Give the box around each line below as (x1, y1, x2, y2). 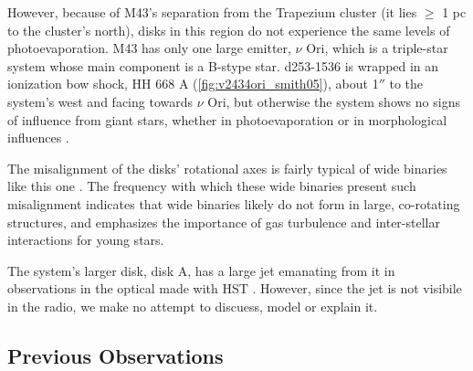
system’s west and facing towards (7, 91, 193, 111)
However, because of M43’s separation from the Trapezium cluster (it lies (7, 3, 417, 21)
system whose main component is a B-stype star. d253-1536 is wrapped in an (7, 56, 439, 75)
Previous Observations (7, 341, 224, 369)
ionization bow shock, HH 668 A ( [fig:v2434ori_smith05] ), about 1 (7, 74, 379, 93)
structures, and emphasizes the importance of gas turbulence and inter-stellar (7, 212, 440, 231)
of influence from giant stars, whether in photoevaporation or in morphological (7, 110, 447, 129)
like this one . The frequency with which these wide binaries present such (7, 176, 416, 196)
